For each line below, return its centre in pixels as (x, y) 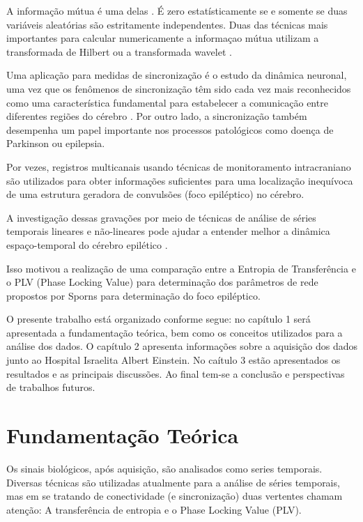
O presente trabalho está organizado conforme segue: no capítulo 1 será (159, 319)
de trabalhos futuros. (51, 387)
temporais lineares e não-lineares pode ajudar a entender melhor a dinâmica (168, 231)
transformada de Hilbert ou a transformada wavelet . (119, 51)
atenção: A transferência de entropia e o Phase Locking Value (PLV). (154, 509)
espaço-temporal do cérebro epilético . (87, 244)
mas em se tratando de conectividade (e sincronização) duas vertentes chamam (175, 496)
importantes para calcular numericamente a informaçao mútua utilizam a (163, 38)
